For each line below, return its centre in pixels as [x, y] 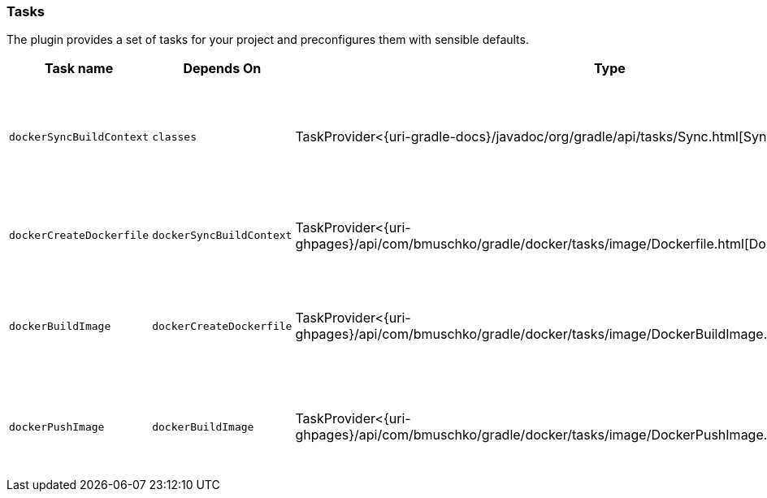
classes [174, 136]
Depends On [222, 69]
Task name [79, 69]
